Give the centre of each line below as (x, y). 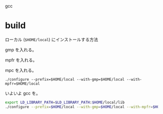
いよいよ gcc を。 (23, 93)
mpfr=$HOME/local (23, 84)
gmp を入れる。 (21, 50)
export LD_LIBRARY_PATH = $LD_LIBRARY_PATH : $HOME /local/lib (65, 102)
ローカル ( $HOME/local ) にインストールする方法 (52, 39)
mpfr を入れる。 (21, 60)
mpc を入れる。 (21, 70)
